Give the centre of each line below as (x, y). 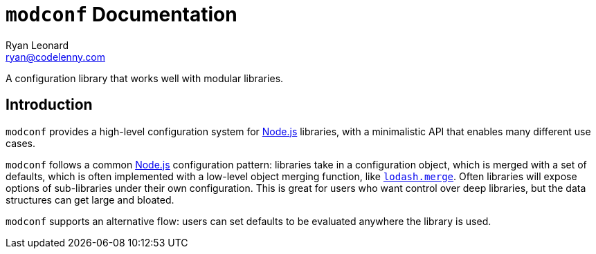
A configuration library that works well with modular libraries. (145, 78)
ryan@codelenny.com (55, 57)
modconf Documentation (121, 14)
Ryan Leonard (37, 45)
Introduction (49, 105)
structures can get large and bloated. (90, 199)
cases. (20, 143)
